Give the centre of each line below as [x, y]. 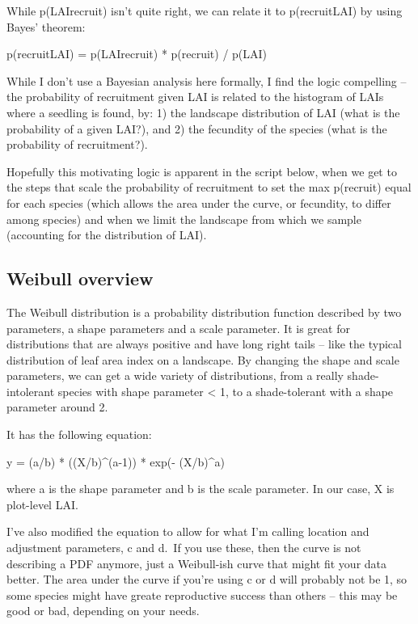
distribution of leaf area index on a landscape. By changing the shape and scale [203, 359]
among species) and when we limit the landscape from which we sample [184, 219]
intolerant [31, 391]
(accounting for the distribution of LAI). [107, 235]
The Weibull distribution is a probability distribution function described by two [204, 312]
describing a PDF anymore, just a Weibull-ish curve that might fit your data [197, 563]
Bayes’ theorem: [46, 26]
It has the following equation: [79, 434]
